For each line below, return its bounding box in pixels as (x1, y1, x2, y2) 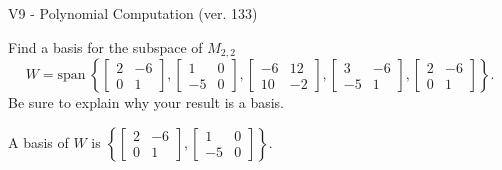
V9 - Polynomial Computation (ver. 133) (8, 3, 258, 23)
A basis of (8, 131, 69, 152)
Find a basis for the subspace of (8, 36, 203, 57)
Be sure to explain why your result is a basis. (8, 92, 285, 113)
